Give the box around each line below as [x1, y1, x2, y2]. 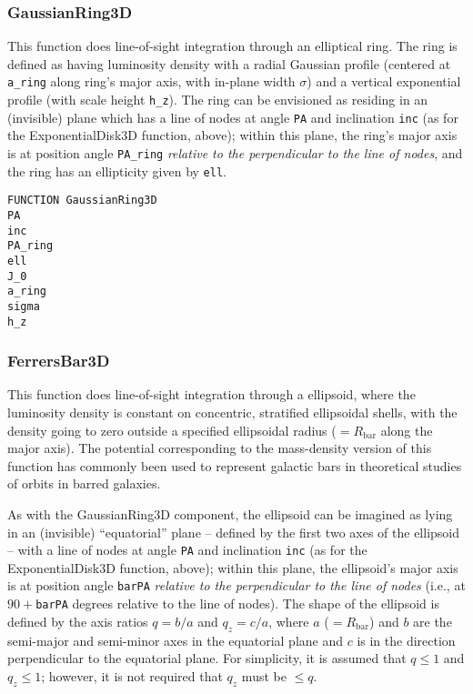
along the [380, 420, 433, 439]
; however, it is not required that [41, 666, 223, 685]
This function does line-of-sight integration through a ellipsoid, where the [7, 385, 416, 404]
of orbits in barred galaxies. [7, 474, 161, 493]
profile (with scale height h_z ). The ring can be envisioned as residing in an [7, 90, 428, 109]
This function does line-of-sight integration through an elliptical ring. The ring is [7, 36, 458, 55]
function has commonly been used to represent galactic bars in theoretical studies [7, 456, 462, 475]
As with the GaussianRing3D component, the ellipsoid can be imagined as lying [7, 504, 453, 523]
